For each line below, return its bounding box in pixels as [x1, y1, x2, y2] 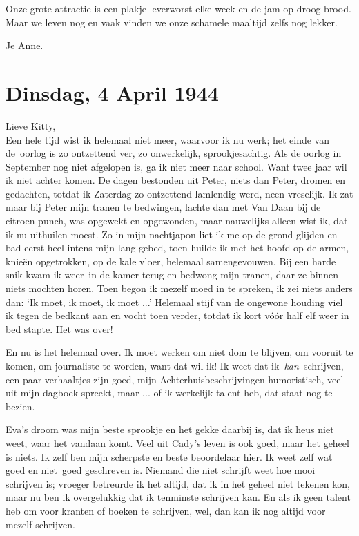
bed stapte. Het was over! [6, 321, 113, 336]
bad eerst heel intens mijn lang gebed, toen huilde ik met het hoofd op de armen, [6, 240, 349, 255]
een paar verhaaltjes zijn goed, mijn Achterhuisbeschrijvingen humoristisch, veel [6, 372, 344, 386]
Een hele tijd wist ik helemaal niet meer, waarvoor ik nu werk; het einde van [6, 132, 330, 146]
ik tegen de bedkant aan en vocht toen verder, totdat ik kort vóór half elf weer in [6, 308, 349, 323]
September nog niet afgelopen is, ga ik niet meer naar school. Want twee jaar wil [6, 159, 347, 173]
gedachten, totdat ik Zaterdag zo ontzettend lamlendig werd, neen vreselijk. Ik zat [6, 186, 353, 200]
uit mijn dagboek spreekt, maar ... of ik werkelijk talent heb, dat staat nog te [6, 385, 333, 400]
